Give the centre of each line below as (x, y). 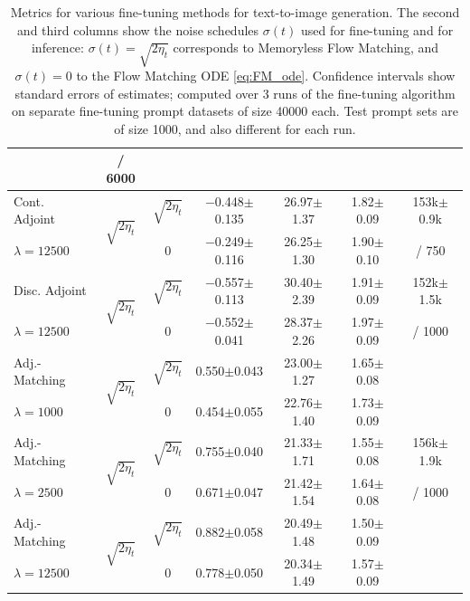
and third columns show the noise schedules (138, 29)
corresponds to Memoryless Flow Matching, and (306, 48)
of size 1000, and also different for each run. (235, 128)
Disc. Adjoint (50, 290)
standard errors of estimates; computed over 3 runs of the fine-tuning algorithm (235, 93)
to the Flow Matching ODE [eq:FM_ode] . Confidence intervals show (266, 75)
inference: (57, 48)
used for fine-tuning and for (377, 29)
